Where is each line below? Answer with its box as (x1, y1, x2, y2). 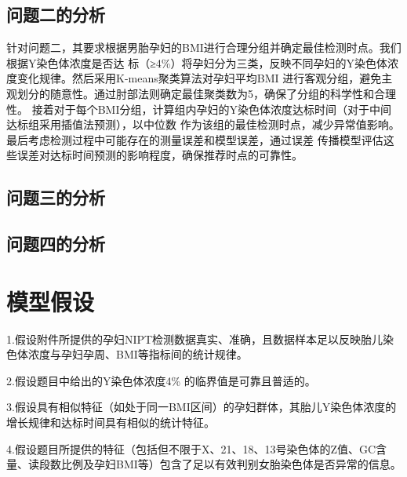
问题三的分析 (6, 185, 105, 209)
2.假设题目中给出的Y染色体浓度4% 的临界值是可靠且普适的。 (6, 372, 316, 388)
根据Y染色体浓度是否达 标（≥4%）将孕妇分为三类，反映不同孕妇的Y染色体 (6, 54, 388, 71)
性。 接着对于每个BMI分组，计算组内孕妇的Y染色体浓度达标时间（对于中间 (6, 100, 391, 117)
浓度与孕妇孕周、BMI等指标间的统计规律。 (27, 346, 248, 362)
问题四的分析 (6, 231, 105, 256)
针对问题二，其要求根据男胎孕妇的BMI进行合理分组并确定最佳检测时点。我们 (6, 39, 402, 56)
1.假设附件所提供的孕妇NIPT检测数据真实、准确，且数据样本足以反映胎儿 (6, 330, 383, 347)
